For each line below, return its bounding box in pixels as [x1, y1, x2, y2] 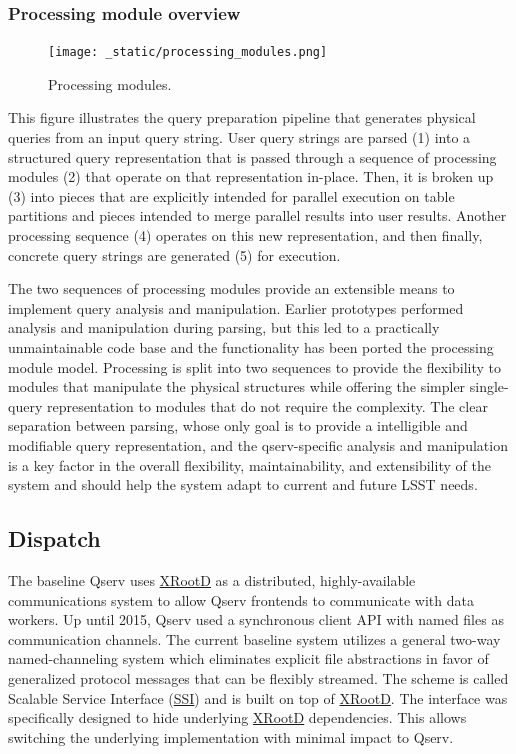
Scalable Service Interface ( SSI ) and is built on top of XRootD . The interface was [8, 687, 508, 708]
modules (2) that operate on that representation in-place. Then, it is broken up [8, 166, 494, 187]
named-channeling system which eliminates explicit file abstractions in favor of [8, 648, 489, 669]
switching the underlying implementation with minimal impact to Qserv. [8, 726, 454, 747]
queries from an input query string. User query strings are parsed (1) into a [8, 127, 471, 148]
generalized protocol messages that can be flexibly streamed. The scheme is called [8, 667, 509, 688]
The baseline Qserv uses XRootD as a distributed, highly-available [8, 569, 416, 590]
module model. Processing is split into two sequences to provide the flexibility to [8, 356, 502, 377]
